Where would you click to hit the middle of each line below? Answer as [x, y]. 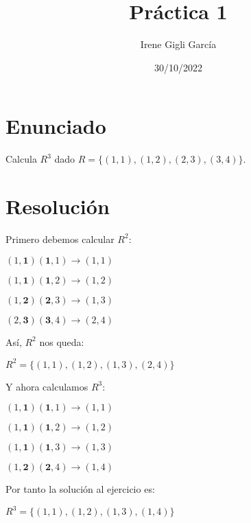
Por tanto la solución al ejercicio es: [80, 489]
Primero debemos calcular [60, 239]
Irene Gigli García [178, 44]
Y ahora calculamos [47, 386]
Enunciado [56, 126]
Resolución [58, 206]
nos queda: [62, 341]
